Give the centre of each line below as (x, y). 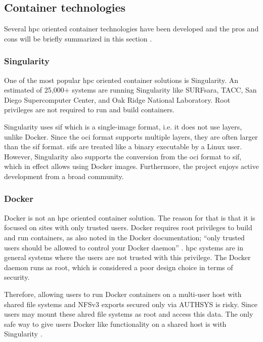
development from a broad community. (64, 176)
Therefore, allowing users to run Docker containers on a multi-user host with (123, 294)
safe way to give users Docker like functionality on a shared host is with (115, 324)
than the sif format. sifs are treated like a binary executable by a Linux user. (123, 146)
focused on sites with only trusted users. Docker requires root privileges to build (128, 227)
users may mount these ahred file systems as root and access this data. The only (129, 314)
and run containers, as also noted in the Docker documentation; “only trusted (124, 237)
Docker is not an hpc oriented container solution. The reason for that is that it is (130, 217)
